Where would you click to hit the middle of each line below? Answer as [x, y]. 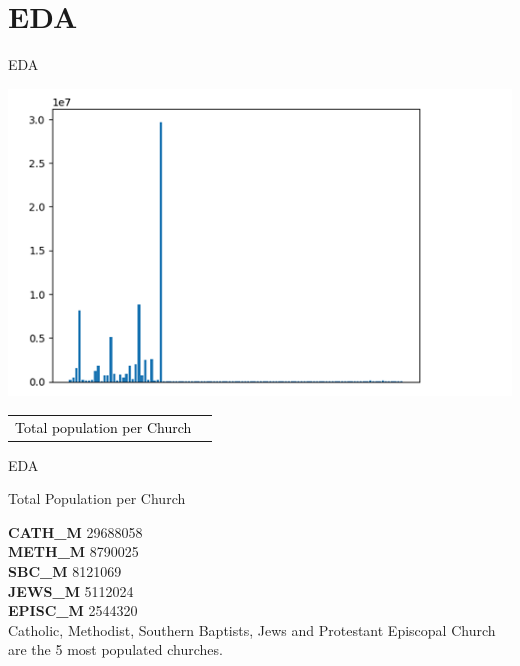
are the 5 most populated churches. [115, 649]
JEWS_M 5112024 [71, 590]
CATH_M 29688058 [75, 531]
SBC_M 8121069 [65, 571]
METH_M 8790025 [73, 551]
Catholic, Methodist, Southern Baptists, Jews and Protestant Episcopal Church [252, 629]
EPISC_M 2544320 [73, 610]
